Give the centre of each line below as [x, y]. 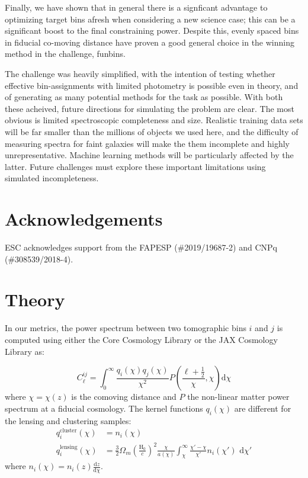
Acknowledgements [84, 219]
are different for [263, 408]
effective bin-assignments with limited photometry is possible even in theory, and [152, 85]
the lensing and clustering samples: [68, 420]
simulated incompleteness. [52, 178]
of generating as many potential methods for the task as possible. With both [144, 97]
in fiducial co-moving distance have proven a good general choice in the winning [150, 42]
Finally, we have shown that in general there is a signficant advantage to [136, 7]
